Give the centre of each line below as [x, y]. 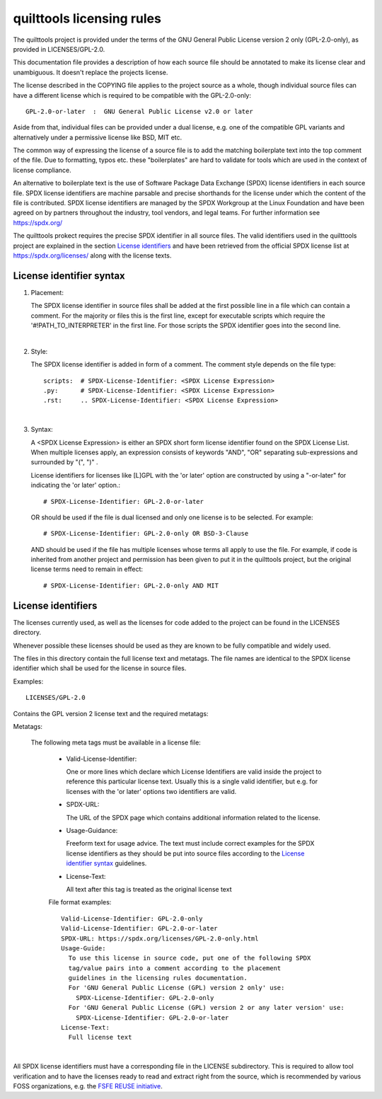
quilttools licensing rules [87, 18]
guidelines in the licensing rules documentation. [158, 978]
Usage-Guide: [83, 948]
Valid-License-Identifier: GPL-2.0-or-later [140, 928]
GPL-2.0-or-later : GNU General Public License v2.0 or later [140, 111]
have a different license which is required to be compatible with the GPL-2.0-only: [132, 95]
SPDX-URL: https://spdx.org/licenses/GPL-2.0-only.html [160, 938]
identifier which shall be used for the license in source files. [100, 668]
